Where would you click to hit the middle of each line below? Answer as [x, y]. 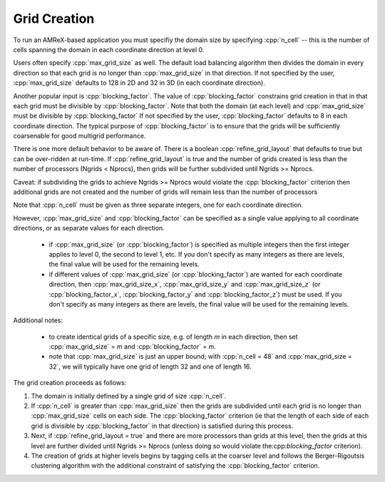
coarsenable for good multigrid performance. [79, 136]
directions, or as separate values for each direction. [89, 228]
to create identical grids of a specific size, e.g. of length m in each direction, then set [174, 337]
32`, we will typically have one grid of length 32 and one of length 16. [150, 366]
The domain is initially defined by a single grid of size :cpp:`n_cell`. [129, 396]
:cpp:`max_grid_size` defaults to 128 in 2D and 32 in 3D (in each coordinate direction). [139, 83]
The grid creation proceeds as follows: [70, 383]
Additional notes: [38, 320]
